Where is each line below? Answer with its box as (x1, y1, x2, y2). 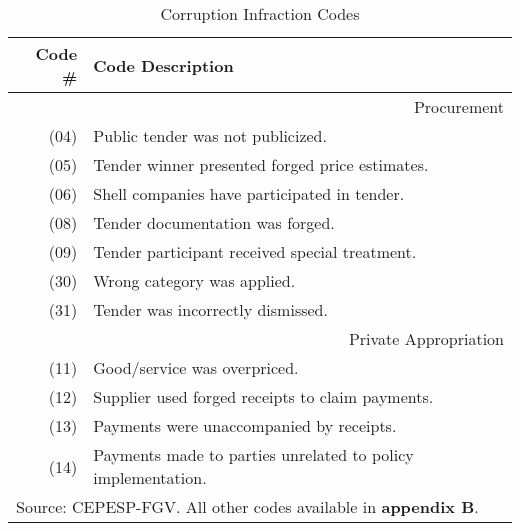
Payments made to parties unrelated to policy (93, 443, 414, 466)
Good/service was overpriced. (93, 356, 299, 379)
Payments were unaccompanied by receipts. (93, 414, 397, 437)
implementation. (93, 466, 207, 489)
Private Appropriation (348, 327, 504, 350)
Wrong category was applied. (93, 269, 296, 292)
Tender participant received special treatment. (93, 240, 417, 263)
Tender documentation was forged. (93, 211, 335, 234)
